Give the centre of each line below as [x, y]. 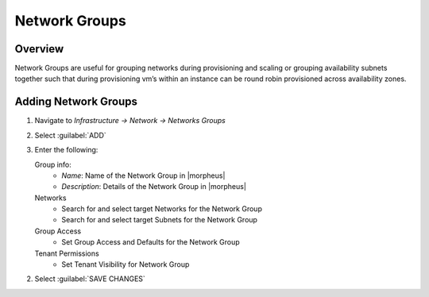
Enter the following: [66, 150]
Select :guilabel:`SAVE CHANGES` [90, 279]
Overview [39, 49]
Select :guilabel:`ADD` [70, 135]
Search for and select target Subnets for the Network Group [160, 220]
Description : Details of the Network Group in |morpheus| [154, 187]
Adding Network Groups [76, 102]
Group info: [53, 164]
